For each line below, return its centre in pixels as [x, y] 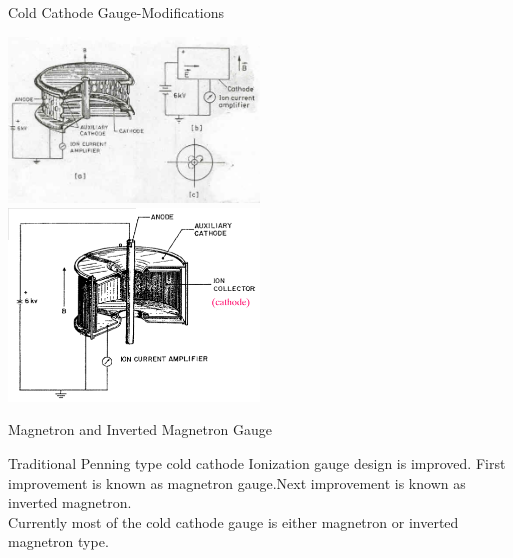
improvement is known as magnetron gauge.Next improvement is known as [237, 482]
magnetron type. [58, 541]
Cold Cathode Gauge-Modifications [116, 12]
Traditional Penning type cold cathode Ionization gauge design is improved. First [257, 462]
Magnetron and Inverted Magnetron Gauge [140, 429]
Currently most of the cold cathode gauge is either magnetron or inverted [233, 521]
